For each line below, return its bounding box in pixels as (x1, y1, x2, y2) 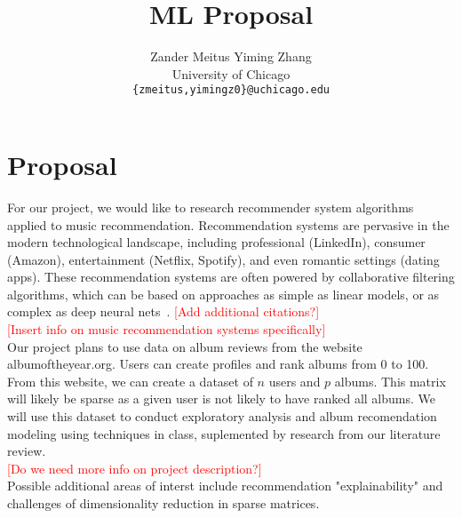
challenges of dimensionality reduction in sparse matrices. (7, 494, 320, 512)
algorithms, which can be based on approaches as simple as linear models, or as (7, 284, 440, 303)
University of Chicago (171, 64, 291, 83)
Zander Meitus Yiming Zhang (150, 47, 312, 66)
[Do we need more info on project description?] (7, 458, 262, 477)
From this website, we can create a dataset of (7, 371, 253, 390)
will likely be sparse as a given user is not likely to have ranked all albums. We (7, 389, 435, 408)
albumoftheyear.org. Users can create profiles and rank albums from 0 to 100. (7, 355, 429, 373)
